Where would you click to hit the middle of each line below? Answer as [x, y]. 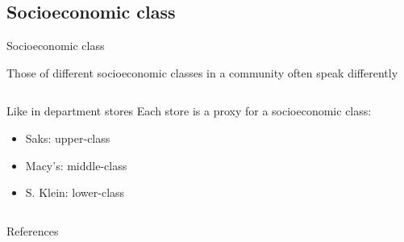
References [33, 230]
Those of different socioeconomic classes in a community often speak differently [202, 72]
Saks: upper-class [68, 138]
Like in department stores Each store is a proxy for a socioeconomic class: [189, 111]
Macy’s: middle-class [76, 165]
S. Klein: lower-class [75, 192]
